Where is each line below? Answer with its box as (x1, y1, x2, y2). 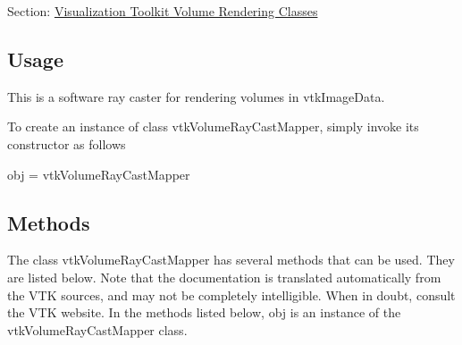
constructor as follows (7, 134, 126, 153)
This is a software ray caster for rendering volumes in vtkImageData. (7, 87, 385, 105)
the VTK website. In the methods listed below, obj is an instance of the (7, 303, 401, 322)
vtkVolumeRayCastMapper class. (7, 320, 188, 339)
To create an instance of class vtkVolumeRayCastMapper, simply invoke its (7, 117, 419, 136)
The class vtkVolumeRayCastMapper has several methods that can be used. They (7, 250, 455, 269)
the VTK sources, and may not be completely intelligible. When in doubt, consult (7, 285, 456, 304)
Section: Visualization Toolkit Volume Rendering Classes (7, 2, 318, 20)
